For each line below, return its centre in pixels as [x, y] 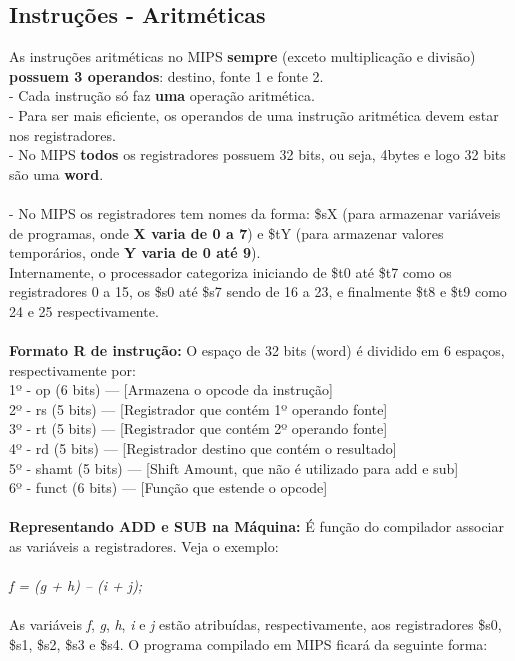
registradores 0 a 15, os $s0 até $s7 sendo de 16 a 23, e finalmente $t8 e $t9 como [258, 291]
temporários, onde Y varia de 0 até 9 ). [135, 252]
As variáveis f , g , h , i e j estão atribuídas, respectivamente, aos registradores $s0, [255, 624]
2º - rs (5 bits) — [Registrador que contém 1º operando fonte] [198, 408]
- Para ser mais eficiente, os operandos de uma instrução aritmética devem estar [254, 114]
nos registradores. [62, 134]
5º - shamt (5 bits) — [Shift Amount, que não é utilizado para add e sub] [234, 467]
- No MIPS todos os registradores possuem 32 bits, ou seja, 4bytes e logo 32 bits [257, 154]
